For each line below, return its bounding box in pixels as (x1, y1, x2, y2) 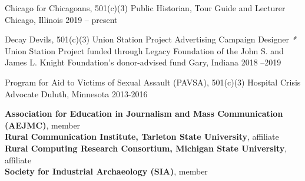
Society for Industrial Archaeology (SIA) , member (5, 165, 208, 177)
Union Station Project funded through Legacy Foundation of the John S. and (5, 44, 284, 57)
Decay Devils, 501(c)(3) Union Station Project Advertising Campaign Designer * (5, 33, 296, 45)
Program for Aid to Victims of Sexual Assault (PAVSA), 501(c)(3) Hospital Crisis (5, 75, 301, 88)
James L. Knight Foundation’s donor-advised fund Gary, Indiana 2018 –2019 (5, 56, 281, 68)
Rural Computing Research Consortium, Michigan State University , (5, 141, 287, 154)
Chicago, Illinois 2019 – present (5, 13, 118, 25)
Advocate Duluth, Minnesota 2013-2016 (5, 87, 148, 100)
